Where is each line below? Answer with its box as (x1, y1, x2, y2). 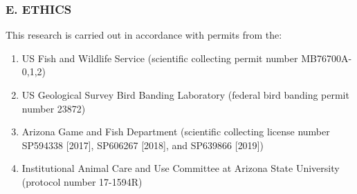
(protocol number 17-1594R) (21, 174, 143, 188)
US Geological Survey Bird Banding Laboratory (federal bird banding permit (21, 88, 349, 101)
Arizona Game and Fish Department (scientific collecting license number (21, 124, 330, 139)
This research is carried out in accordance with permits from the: (6, 28, 282, 42)
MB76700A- (301, 50, 352, 65)
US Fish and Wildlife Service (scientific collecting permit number (21, 50, 298, 65)
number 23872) (21, 101, 86, 115)
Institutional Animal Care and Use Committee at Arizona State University (21, 161, 340, 175)
